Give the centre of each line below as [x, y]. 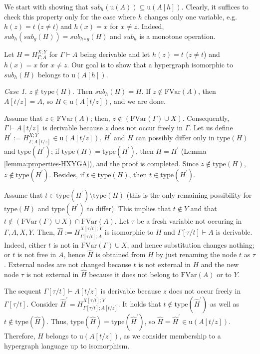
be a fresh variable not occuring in [189, 220]
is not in [66, 244]
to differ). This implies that [129, 208]
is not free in [37, 254]
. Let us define [211, 128]
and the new [220, 264]
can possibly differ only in [175, 137]
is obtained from [121, 254]
